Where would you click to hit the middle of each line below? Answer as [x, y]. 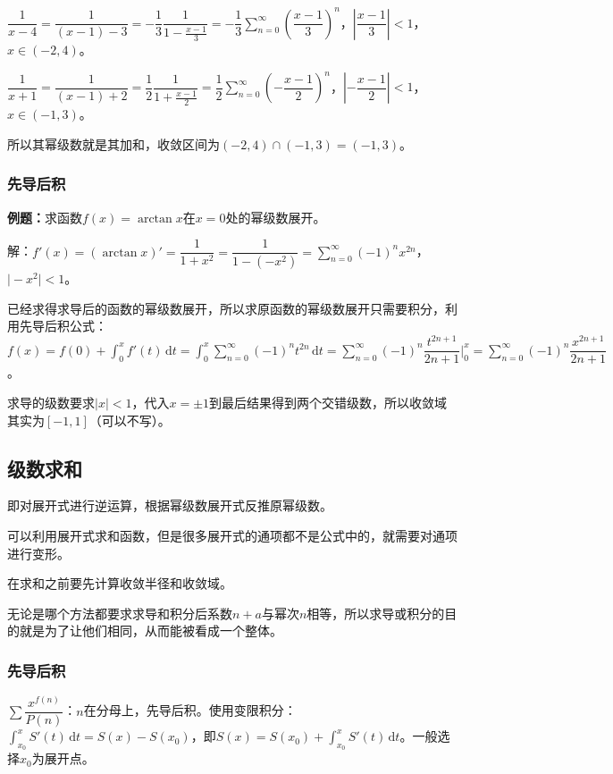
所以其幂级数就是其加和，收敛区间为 [113, 143]
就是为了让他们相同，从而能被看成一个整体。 [151, 631]
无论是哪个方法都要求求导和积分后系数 [120, 613]
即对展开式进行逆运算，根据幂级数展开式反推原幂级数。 [170, 505]
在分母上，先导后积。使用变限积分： [190, 710]
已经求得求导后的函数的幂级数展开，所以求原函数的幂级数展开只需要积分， [226, 308]
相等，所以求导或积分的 [376, 613]
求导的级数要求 [51, 402]
